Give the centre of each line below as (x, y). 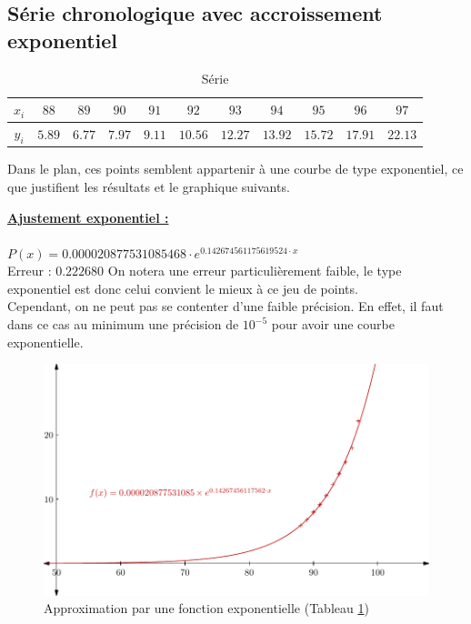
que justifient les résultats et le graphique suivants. (149, 186)
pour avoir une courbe (333, 324)
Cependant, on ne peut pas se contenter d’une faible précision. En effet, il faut (225, 306)
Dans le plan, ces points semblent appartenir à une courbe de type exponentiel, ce (235, 169)
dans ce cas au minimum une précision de (123, 324)
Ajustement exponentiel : (88, 217)
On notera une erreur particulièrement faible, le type (255, 271)
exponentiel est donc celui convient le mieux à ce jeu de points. (183, 288)
